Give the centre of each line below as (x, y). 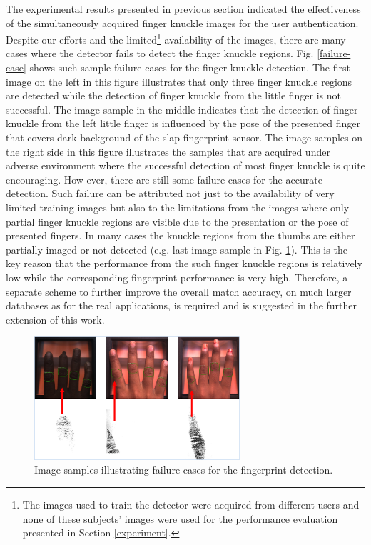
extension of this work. (55, 319)
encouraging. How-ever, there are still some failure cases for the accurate (164, 179)
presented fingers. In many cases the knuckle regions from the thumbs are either (181, 235)
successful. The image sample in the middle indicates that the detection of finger (182, 109)
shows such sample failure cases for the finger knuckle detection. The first (190, 67)
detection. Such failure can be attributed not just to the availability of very (170, 193)
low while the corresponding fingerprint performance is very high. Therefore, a (177, 277)
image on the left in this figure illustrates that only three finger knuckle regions (179, 81)
